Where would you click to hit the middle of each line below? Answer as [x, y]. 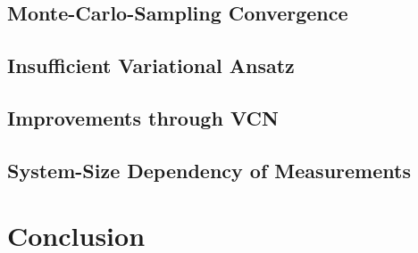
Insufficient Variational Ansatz [151, 65]
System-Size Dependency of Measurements [209, 170]
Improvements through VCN [143, 117]
